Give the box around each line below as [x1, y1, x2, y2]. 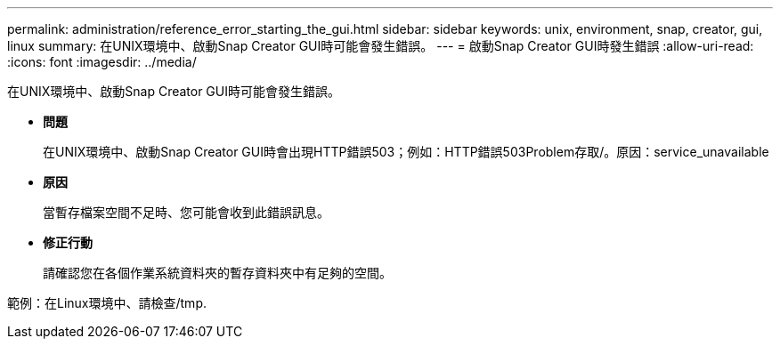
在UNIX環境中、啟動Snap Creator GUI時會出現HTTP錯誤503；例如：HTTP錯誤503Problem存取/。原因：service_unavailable [43, 144, 769, 159]
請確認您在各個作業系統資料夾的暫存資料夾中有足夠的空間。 [43, 265, 392, 280]
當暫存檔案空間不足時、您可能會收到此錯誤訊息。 [43, 205, 329, 220]
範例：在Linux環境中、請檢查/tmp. [7, 295, 207, 310]
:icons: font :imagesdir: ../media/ [7, 54, 197, 69]
